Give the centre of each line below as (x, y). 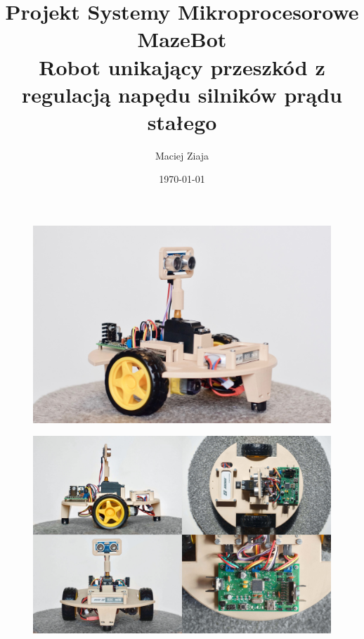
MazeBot (182, 39)
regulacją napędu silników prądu (182, 94)
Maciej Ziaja (182, 155)
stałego (182, 121)
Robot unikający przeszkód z (182, 66)
